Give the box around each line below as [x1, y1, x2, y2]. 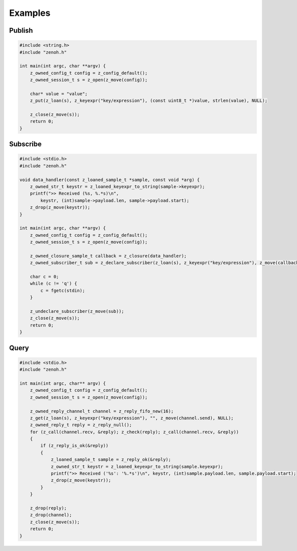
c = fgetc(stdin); [40, 288, 85, 293]
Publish [9, 26, 33, 35]
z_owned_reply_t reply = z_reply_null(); [30, 422, 132, 428]
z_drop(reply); [30, 505, 67, 511]
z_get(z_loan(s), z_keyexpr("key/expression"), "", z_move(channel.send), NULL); [30, 415, 234, 421]
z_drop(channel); [30, 512, 72, 518]
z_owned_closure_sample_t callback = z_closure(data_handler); [30, 253, 187, 258]
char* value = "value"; [30, 91, 88, 97]
